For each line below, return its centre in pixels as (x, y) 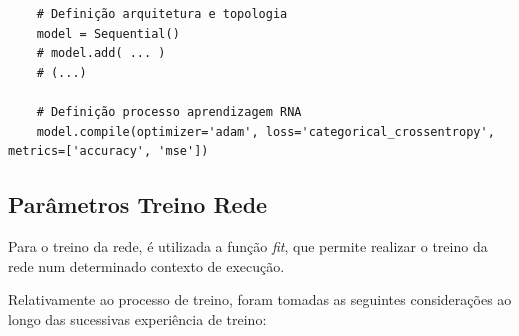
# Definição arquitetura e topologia (162, 14)
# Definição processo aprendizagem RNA (169, 111)
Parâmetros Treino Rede (138, 204)
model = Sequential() (108, 33)
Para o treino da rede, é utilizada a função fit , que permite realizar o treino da (248, 245)
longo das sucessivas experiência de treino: (137, 318)
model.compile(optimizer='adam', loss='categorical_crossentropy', (265, 131)
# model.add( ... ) (101, 53)
